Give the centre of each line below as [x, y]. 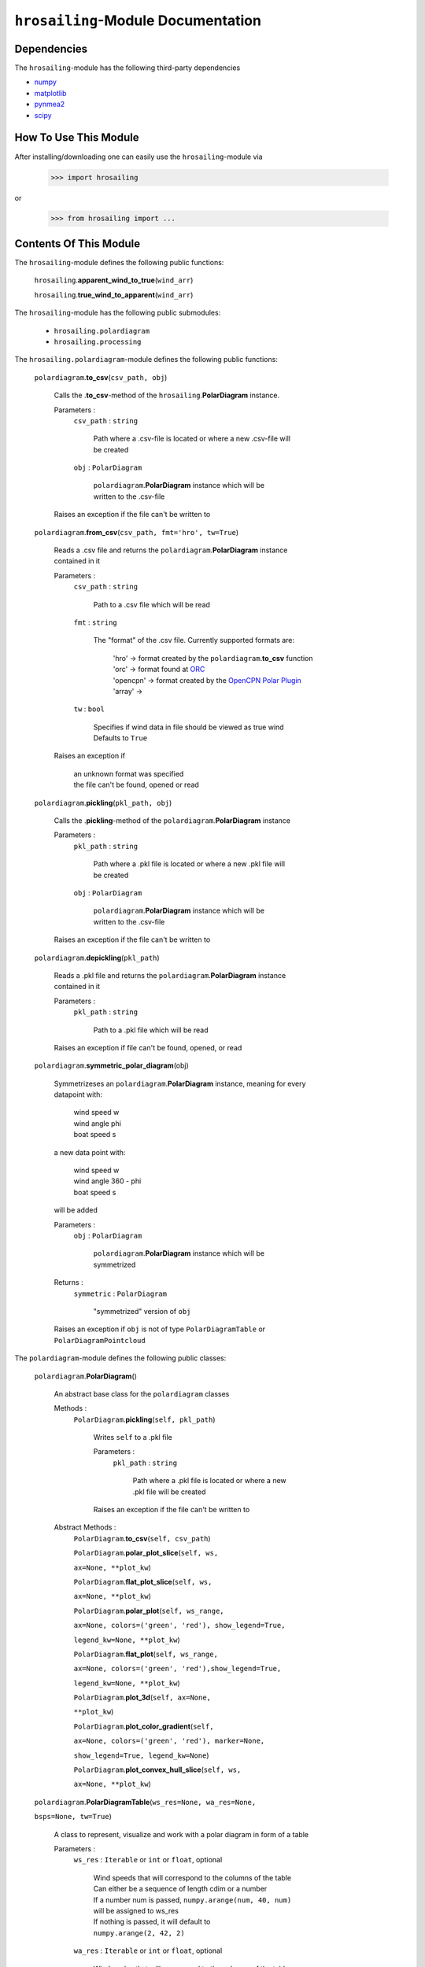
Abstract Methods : [85, 1527]
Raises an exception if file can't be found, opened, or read [148, 1047]
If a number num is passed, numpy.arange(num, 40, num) [192, 1899]
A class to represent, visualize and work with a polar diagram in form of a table [181, 1834]
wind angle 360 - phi [107, 1181]
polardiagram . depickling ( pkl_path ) [97, 958]
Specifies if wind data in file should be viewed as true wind [188, 727]
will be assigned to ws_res [136, 1910]
